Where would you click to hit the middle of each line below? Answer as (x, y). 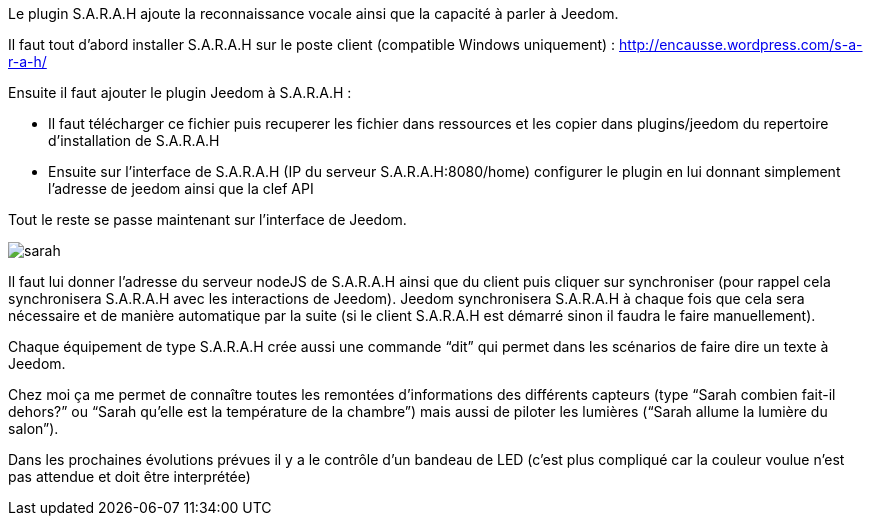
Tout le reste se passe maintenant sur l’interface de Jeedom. (207, 219)
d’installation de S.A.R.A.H (134, 140)
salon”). (33, 428)
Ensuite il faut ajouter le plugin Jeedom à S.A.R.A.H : (180, 92)
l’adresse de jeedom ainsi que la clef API (181, 188)
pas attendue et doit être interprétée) (129, 476)
